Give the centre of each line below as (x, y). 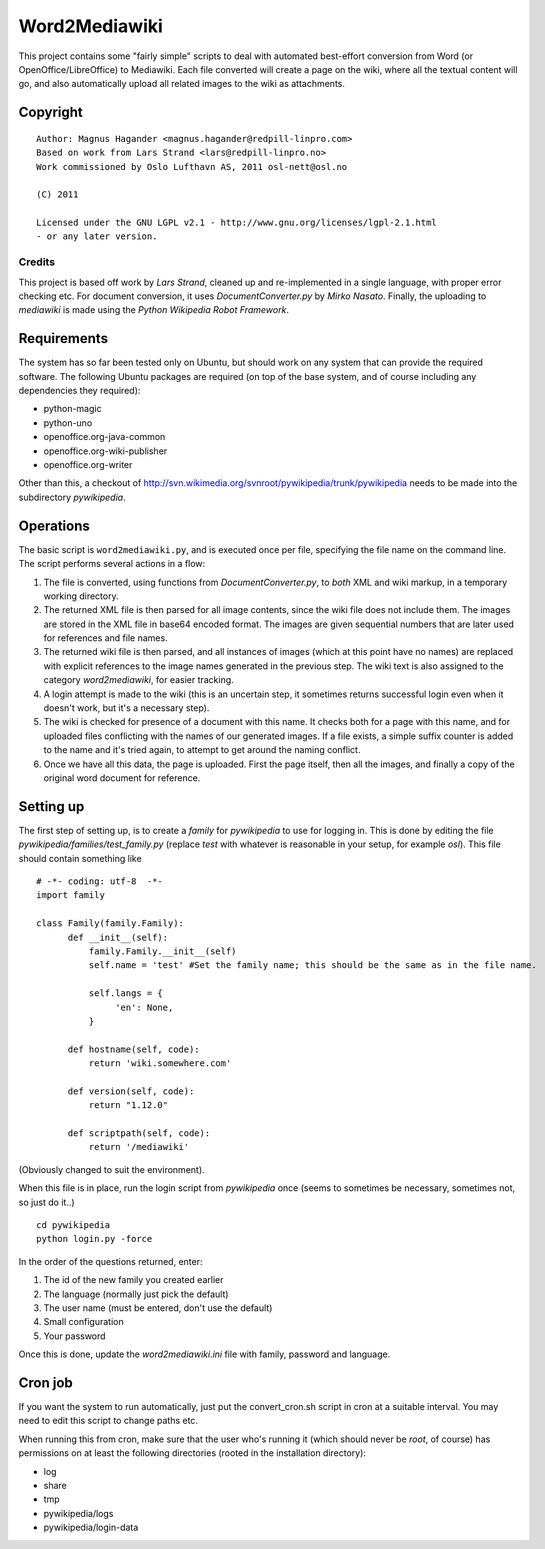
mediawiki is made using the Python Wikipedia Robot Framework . (154, 310)
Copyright (51, 112)
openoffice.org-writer (88, 465)
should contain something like (80, 858)
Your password (74, 1336)
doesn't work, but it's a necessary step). (126, 708)
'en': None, (144, 1007)
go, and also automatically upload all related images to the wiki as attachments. (181, 84)
